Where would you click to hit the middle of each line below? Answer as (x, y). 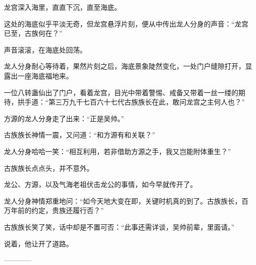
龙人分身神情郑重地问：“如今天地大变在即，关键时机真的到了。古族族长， (123, 200)
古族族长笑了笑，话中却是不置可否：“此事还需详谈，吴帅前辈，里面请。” (119, 226)
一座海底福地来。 (45, 75)
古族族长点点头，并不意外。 (49, 168)
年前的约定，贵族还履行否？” (57, 210)
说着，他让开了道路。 (38, 243)
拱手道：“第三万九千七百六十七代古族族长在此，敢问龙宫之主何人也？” (131, 102)
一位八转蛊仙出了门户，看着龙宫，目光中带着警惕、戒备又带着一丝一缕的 (121, 92)
